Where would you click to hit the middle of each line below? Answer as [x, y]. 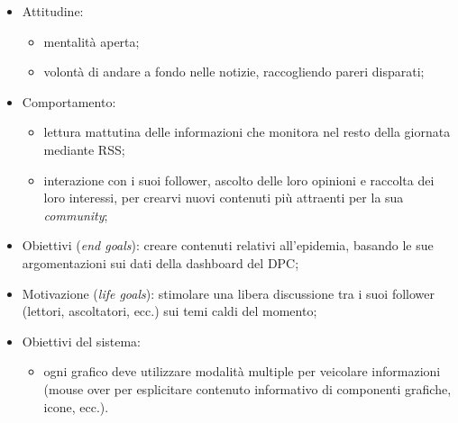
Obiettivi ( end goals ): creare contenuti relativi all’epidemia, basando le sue [228, 245]
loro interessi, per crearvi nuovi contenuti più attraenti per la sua [224, 198]
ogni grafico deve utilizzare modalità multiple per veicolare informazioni [242, 371]
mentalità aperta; [92, 41]
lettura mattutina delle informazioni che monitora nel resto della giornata [247, 132]
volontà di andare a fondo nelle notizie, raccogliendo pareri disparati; [234, 72]
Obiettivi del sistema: [82, 341]
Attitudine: [53, 11]
